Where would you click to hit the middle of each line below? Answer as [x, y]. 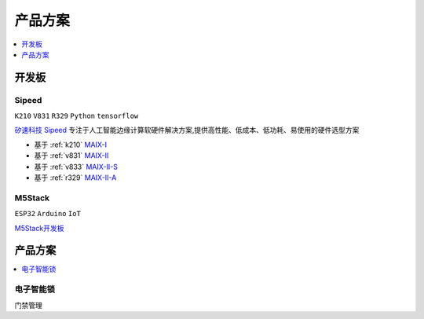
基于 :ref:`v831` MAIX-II [71, 156]
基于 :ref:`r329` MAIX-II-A [75, 178]
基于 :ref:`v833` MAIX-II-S [76, 167]
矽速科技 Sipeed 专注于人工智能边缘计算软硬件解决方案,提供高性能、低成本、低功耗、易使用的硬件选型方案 [187, 130]
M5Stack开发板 [39, 228]
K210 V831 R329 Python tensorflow [77, 116]
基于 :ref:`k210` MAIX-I [71, 145]
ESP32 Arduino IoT [48, 214]
